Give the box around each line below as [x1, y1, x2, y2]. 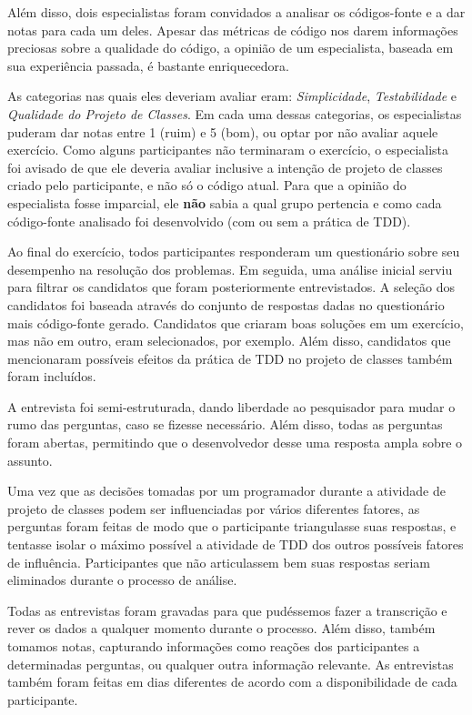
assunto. [7, 450, 53, 469]
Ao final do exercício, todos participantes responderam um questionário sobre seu [7, 242, 460, 261]
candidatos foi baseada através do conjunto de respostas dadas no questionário [7, 295, 445, 314]
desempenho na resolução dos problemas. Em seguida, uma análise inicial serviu [7, 259, 453, 278]
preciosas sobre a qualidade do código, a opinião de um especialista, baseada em [7, 38, 454, 57]
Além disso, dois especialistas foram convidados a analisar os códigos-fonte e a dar [7, 3, 466, 21]
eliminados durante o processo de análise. [7, 570, 237, 589]
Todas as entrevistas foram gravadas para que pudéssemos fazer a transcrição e [7, 600, 447, 619]
